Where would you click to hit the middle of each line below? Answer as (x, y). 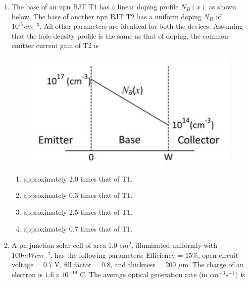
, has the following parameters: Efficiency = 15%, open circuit (144, 255)
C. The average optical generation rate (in (144, 274)
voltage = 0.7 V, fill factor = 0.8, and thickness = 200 (94, 264)
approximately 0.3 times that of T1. (78, 195)
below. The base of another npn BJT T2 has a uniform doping (106, 16)
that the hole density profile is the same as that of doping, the (106, 35)
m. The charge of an (213, 264)
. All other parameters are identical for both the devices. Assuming (141, 26)
